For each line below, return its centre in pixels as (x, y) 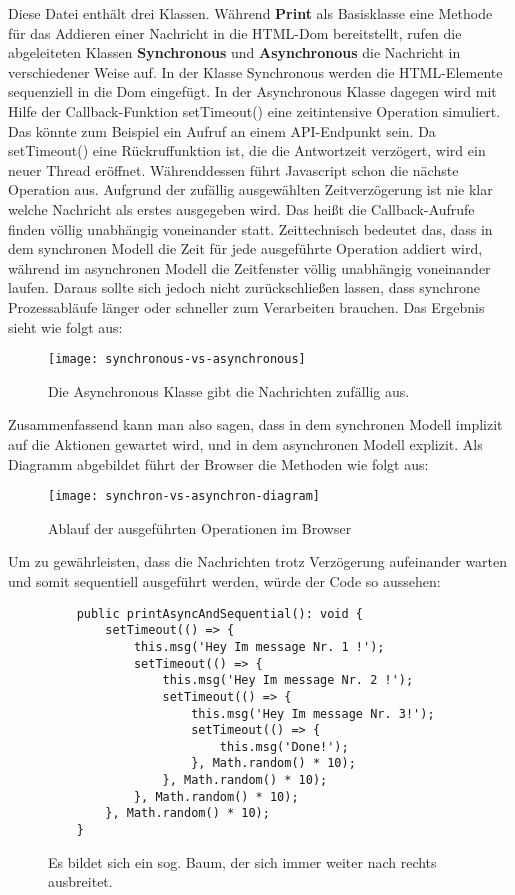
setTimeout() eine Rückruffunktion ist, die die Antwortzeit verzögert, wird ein (247, 150)
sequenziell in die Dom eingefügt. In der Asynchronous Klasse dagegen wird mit (252, 91)
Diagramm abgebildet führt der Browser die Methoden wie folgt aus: (218, 463)
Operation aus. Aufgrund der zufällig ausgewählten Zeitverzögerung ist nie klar (250, 189)
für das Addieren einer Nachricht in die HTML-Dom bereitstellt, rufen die (235, 32)
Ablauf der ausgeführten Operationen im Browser (200, 527)
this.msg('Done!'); (284, 746)
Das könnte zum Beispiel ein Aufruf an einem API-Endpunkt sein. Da (222, 130)
